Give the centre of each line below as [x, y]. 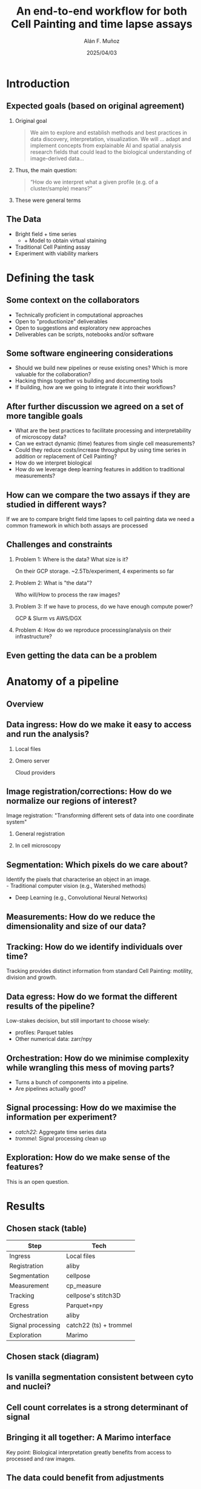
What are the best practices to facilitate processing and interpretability [103, 430]
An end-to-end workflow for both [102, 11]
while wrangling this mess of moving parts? [90, 1067]
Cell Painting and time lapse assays [102, 24]
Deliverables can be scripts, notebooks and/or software [84, 334]
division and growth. [32, 978]
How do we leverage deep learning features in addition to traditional [100, 469]
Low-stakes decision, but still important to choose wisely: [78, 1021]
